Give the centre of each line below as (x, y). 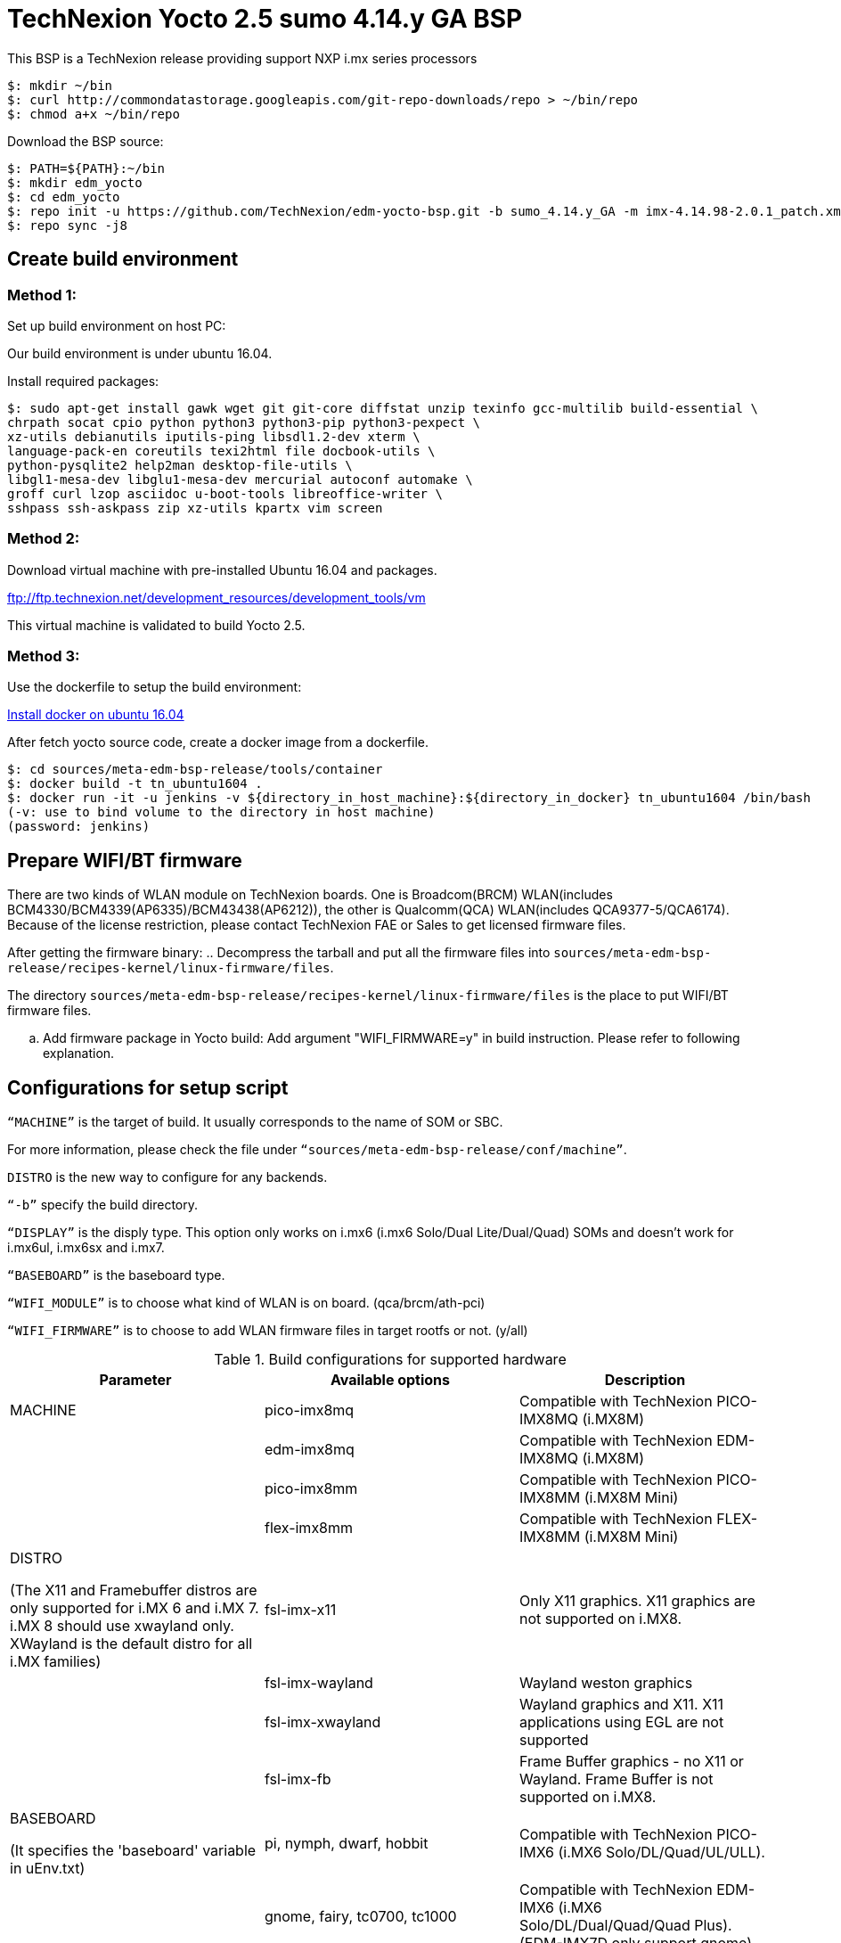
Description (645, 1380)
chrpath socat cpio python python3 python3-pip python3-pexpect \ (244, 422)
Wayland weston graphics (606, 1683)
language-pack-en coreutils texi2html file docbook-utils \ (221, 451)
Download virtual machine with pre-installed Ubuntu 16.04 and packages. (222, 570)
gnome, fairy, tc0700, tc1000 (360, 1917)
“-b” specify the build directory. (103, 1205)
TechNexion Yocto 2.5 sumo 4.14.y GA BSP (265, 19)
